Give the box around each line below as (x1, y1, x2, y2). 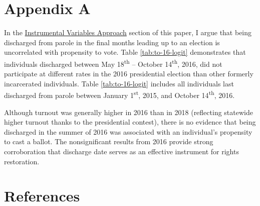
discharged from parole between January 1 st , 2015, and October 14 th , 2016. (4, 88, 235, 100)
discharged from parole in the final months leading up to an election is (4, 37, 220, 47)
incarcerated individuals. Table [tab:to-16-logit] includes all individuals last (4, 78, 234, 88)
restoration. (4, 156, 40, 166)
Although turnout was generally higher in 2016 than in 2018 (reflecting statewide (4, 107, 253, 117)
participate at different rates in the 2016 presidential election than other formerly (4, 68, 253, 79)
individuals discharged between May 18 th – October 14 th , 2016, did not (4, 57, 222, 69)
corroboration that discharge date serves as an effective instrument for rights (4, 146, 239, 156)
